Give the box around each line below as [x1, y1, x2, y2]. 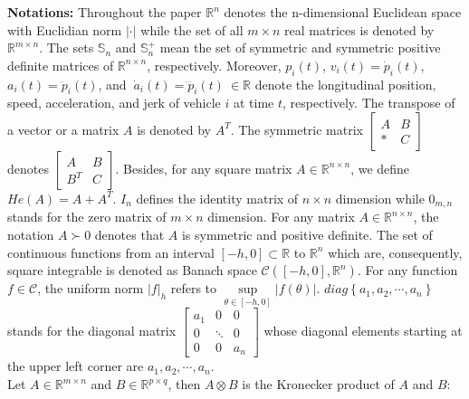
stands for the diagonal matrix [7, 321, 177, 340]
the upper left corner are [7, 356, 144, 375]
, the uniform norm [37, 279, 144, 298]
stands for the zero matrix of [7, 207, 167, 226]
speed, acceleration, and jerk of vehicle [7, 93, 221, 112]
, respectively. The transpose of [282, 93, 455, 112]
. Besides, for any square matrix [115, 158, 292, 177]
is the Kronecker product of [242, 375, 395, 394]
